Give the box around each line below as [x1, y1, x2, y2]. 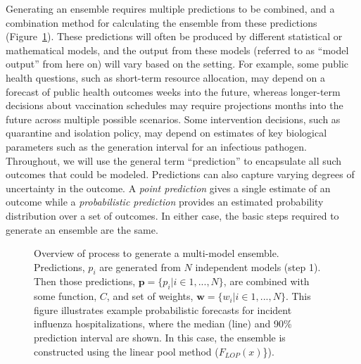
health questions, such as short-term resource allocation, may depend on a [6, 70, 326, 84]
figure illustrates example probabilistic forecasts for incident [34, 302, 292, 317]
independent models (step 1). [195, 259, 321, 274]
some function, [34, 289, 97, 303]
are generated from [99, 259, 181, 274]
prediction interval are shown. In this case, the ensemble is [34, 330, 286, 345]
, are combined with [223, 274, 310, 289]
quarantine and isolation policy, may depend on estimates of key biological [6, 125, 327, 140]
